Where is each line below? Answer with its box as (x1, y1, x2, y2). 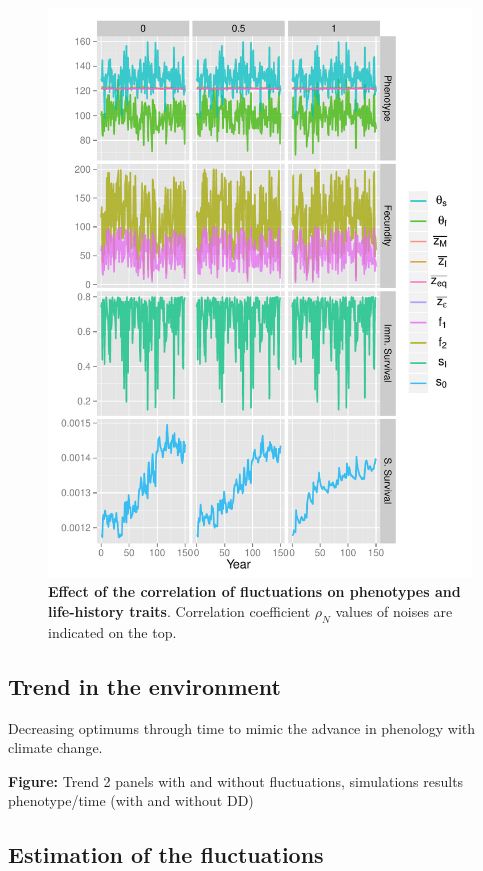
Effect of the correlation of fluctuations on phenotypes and (48, 581, 461, 602)
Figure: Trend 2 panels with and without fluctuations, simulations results (8, 770, 464, 791)
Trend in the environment (8, 670, 281, 701)
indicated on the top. (48, 621, 177, 642)
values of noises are (335, 600, 453, 621)
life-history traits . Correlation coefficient (48, 600, 311, 621)
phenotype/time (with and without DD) (8, 790, 254, 811)
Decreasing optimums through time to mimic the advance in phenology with (8, 717, 476, 738)
